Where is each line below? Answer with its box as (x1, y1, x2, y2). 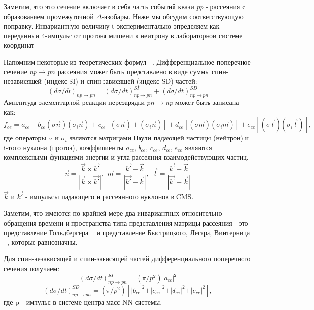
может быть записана (175, 97, 239, 107)
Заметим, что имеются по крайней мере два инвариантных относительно (4, 207, 222, 218)
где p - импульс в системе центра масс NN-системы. (4, 296, 162, 307)
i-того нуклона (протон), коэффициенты (4, 142, 124, 152)
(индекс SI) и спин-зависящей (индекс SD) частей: (44, 76, 197, 86)
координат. (4, 40, 36, 50)
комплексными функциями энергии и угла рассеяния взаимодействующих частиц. (4, 152, 249, 162)
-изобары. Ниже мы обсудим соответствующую (102, 11, 244, 21)
